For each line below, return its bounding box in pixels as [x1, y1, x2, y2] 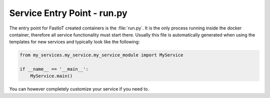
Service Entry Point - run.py [9, 7, 127, 18]
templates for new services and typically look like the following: [9, 39, 140, 45]
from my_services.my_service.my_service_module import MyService [19, 52, 183, 58]
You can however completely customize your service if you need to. [9, 86, 149, 92]
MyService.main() [30, 73, 73, 79]
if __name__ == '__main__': [19, 66, 88, 72]
